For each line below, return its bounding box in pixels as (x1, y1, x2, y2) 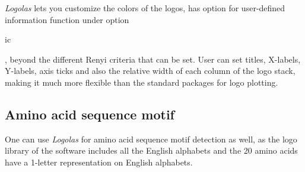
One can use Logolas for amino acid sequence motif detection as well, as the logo (5, 132, 297, 145)
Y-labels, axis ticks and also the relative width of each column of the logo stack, (5, 64, 296, 77)
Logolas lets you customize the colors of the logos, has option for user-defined (5, 2, 285, 14)
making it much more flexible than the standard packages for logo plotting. (5, 76, 278, 88)
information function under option (5, 13, 129, 25)
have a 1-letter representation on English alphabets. (5, 155, 193, 168)
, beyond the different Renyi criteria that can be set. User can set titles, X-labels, (5, 53, 301, 65)
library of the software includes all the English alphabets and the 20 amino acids (5, 144, 298, 157)
